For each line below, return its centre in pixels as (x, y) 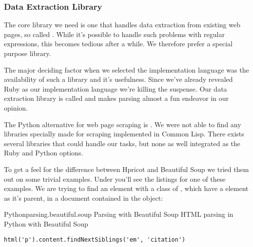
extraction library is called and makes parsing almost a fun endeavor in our (117, 98)
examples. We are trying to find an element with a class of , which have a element (126, 188)
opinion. (16, 107)
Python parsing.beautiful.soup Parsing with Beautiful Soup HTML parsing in (119, 214)
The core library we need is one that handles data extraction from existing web (122, 25)
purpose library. (28, 53)
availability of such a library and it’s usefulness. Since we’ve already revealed (118, 79)
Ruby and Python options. (44, 153)
